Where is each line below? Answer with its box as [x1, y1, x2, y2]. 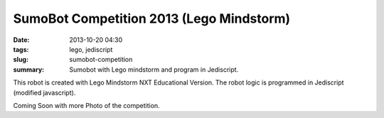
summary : [13, 65, 45, 74]
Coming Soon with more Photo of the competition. [13, 101, 160, 109]
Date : [13, 36, 30, 44]
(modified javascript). [13, 88, 76, 97]
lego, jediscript [69, 45, 113, 53]
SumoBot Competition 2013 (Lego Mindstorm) [13, 11, 291, 26]
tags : [13, 45, 29, 53]
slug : [13, 55, 28, 64]
